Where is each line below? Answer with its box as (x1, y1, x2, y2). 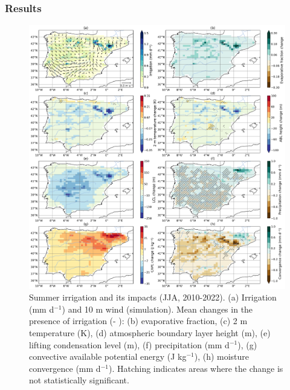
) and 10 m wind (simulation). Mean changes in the (62, 302, 253, 315)
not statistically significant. (29, 374, 129, 386)
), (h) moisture (194, 350, 250, 363)
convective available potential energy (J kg (29, 350, 187, 363)
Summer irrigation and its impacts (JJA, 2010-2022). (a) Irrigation (29, 291, 277, 304)
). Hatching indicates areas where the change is (108, 362, 283, 374)
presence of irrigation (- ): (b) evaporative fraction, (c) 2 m (29, 314, 248, 327)
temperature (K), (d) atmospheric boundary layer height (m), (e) (29, 326, 271, 339)
